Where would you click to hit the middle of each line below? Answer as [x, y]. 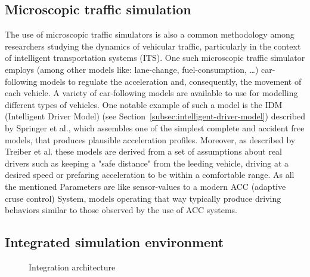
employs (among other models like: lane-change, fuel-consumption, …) [132, 69]
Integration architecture [72, 267]
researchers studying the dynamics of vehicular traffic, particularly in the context [153, 46]
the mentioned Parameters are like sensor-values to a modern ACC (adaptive [145, 186]
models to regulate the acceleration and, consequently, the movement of [171, 81]
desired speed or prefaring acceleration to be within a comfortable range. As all [150, 175]
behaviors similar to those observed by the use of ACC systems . [121, 210]
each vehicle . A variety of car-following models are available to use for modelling [151, 93]
